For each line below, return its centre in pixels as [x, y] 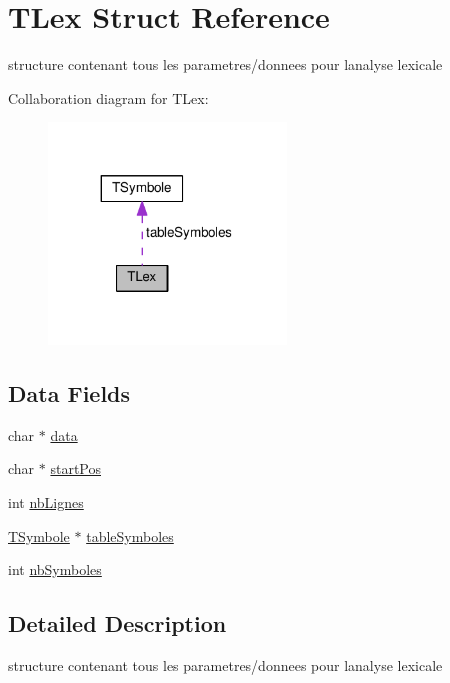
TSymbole [39, 535]
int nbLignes [46, 501]
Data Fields [69, 392]
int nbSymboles [55, 569]
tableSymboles [130, 535]
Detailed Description [117, 623]
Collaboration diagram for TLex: [108, 97]
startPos [75, 468]
